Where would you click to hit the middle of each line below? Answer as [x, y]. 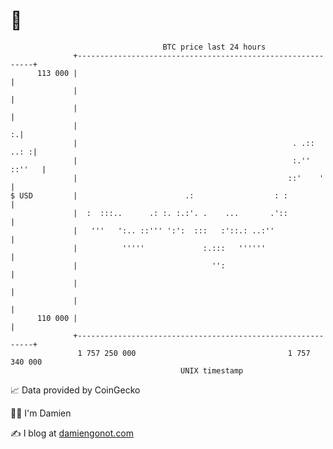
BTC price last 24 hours [214, 47]
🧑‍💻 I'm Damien [41, 413]
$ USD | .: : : [149, 195]
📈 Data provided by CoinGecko [75, 390]
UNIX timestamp [212, 370]
